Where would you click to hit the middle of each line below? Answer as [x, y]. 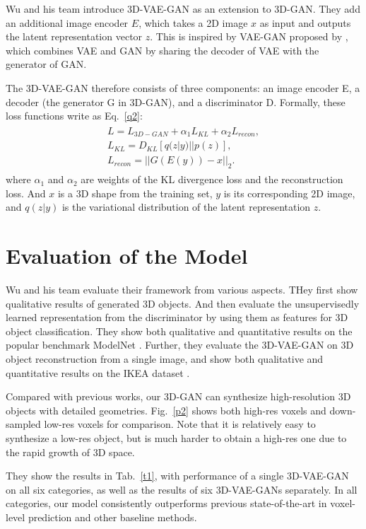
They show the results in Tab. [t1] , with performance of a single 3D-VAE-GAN [177, 476]
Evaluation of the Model [127, 256]
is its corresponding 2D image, [289, 193]
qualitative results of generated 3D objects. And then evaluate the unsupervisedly [183, 303]
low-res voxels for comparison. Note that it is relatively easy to [180, 424]
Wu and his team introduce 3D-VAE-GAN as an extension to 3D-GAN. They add [183, 8]
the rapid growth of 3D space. [70, 452]
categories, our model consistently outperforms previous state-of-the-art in [166, 503]
